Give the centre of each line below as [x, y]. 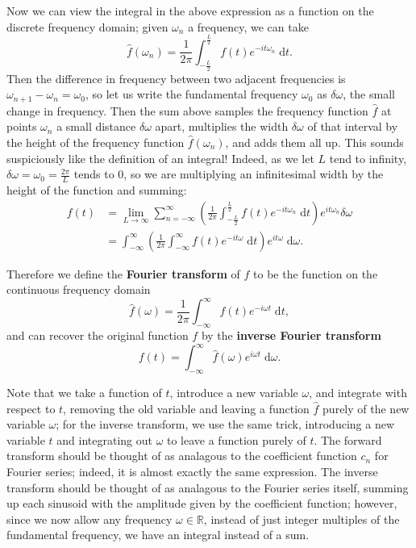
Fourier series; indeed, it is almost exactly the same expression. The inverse [192, 471]
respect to [31, 408]
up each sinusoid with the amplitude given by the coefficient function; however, [202, 503]
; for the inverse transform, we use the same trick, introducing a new [225, 424]
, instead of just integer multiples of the [302, 519]
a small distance [96, 126]
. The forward [348, 439]
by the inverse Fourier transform [291, 335]
